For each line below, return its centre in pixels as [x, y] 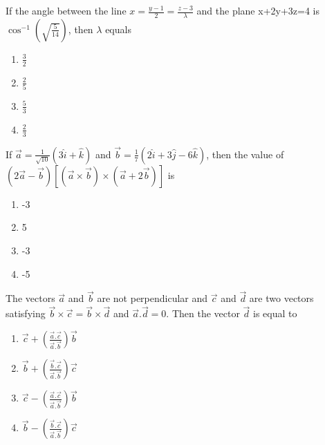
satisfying [26, 313]
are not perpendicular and [152, 298]
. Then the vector [203, 313]
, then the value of [245, 154]
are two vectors [281, 298]
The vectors [30, 298]
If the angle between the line [66, 10]
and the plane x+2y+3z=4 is [258, 10]
